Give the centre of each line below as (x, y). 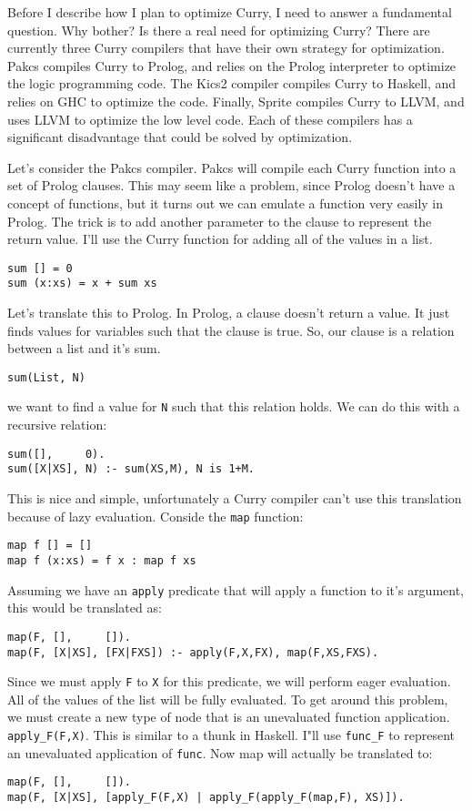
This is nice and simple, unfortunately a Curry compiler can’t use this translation (235, 498)
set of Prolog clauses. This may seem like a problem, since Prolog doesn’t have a (231, 185)
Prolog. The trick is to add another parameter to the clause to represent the (220, 221)
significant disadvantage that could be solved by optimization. (180, 137)
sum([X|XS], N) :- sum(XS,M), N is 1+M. (131, 469)
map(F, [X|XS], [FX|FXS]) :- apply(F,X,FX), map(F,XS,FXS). (193, 652)
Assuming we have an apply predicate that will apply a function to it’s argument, (236, 589)
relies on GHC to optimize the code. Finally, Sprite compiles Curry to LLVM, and (236, 101)
